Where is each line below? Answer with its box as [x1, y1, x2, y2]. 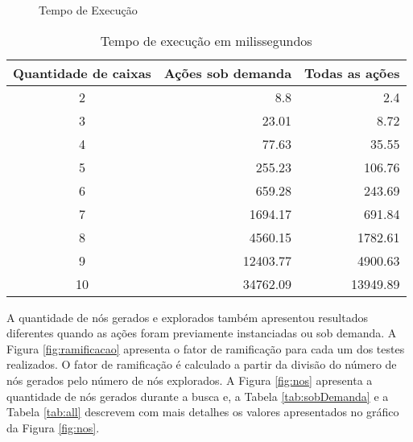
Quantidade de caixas [13, 63, 151, 82]
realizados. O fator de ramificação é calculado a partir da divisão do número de [6, 356, 397, 373]
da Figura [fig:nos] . [6, 419, 100, 436]
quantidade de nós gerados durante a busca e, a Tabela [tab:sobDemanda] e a [6, 387, 389, 404]
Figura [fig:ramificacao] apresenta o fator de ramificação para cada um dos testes [6, 340, 405, 357]
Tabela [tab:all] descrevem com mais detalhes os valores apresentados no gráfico [6, 403, 399, 420]
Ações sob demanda [163, 63, 292, 82]
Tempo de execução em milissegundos [100, 31, 312, 50]
